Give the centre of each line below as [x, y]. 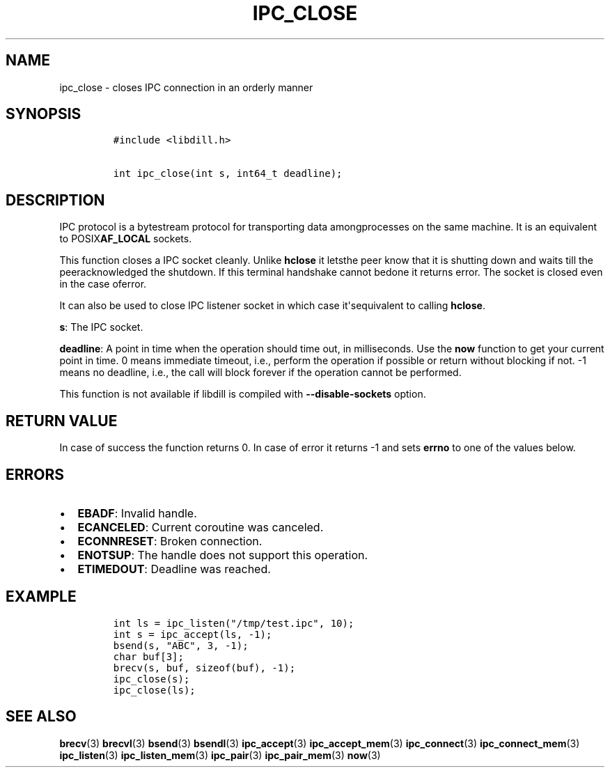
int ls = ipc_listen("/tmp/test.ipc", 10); [234, 623]
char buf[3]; [148, 656]
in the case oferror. [103, 284]
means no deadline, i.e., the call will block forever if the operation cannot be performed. [260, 373]
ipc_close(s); [151, 679]
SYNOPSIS [44, 114]
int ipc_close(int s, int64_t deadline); [228, 174]
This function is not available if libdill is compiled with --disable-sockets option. [243, 394]
